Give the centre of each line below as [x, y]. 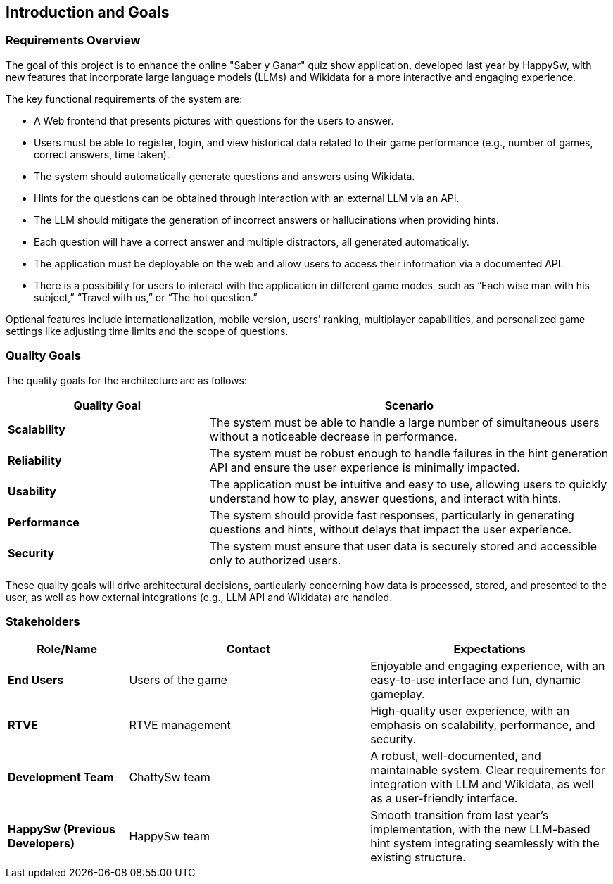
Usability [32, 491]
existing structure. [418, 858]
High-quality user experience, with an [470, 711]
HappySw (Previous [62, 829]
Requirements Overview [73, 40]
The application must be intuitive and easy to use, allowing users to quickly [408, 484]
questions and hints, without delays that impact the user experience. [391, 529]
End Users [36, 680]
